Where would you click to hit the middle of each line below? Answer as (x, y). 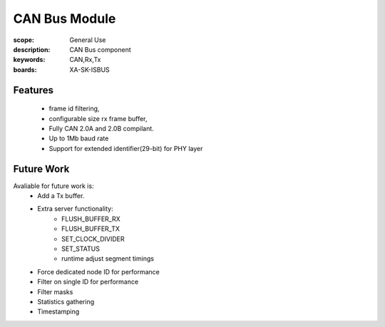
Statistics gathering (66, 301)
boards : (25, 69)
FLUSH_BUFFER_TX (91, 229)
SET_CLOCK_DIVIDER (93, 239)
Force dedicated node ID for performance (98, 271)
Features (33, 90)
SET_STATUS (81, 249)
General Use (88, 40)
